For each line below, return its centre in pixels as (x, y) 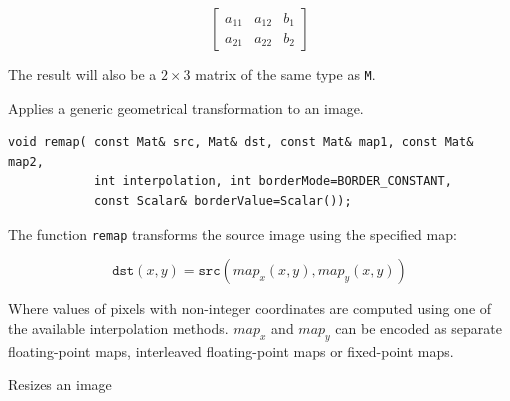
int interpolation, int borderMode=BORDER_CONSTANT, (272, 181)
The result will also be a (82, 74)
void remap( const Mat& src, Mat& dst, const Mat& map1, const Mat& (241, 142)
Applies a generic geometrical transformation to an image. (186, 107)
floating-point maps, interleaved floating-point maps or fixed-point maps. (231, 350)
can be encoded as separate (418, 327)
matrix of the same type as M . (285, 74)
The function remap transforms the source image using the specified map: (232, 233)
